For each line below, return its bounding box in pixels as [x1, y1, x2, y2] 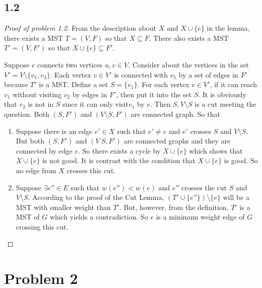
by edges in [72, 89, 107, 99]
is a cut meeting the [194, 99, 256, 109]
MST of [16, 211, 40, 222]
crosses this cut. [67, 165, 116, 175]
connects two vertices [37, 59, 103, 69]
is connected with [114, 69, 168, 80]
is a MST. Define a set [39, 79, 108, 90]
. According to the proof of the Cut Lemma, [28, 192, 164, 202]
